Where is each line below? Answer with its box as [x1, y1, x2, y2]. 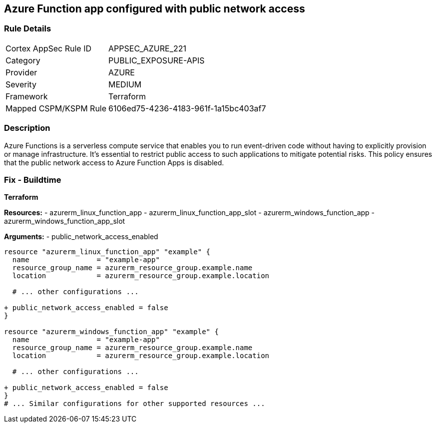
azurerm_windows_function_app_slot [4, 217, 125, 226]
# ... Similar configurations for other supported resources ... [4, 400, 265, 408]
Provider [5, 67, 37, 77]
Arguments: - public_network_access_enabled [4, 232, 158, 241]
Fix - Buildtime [4, 174, 61, 185]
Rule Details [4, 23, 51, 34]
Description [4, 123, 50, 133]
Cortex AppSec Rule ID [5, 43, 92, 53]
